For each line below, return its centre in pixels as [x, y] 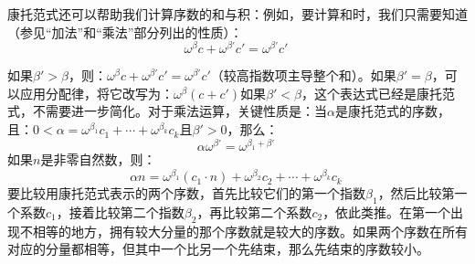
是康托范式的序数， [392, 111]
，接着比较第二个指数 [120, 211]
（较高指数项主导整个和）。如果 [303, 75]
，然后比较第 [416, 193]
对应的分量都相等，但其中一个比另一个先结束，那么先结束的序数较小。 [218, 249]
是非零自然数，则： [98, 159]
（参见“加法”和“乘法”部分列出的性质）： [125, 32]
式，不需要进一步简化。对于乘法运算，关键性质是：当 [167, 111]
